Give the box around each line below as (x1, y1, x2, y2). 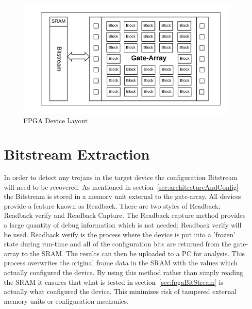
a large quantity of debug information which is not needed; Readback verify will (4, 219, 242, 229)
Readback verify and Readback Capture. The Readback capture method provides (4, 210, 246, 220)
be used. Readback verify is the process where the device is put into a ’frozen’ (4, 229, 235, 239)
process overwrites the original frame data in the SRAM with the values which (4, 258, 237, 268)
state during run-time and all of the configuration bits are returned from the (4, 239, 231, 249)
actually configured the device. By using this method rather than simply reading (4, 267, 243, 277)
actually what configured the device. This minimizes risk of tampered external (4, 286, 236, 296)
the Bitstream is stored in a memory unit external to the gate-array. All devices (4, 191, 241, 201)
